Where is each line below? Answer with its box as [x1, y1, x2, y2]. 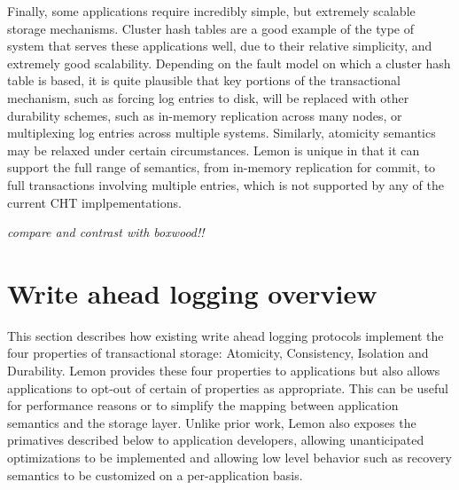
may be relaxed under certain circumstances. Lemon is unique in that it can [7, 140, 420, 159]
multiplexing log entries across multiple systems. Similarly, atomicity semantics [7, 123, 436, 142]
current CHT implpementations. [7, 193, 182, 211]
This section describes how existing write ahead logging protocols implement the [7, 326, 444, 344]
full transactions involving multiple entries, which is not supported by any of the [7, 175, 444, 194]
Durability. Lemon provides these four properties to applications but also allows [7, 361, 440, 380]
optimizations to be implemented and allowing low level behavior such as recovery [7, 448, 452, 466]
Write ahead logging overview [7, 274, 377, 311]
